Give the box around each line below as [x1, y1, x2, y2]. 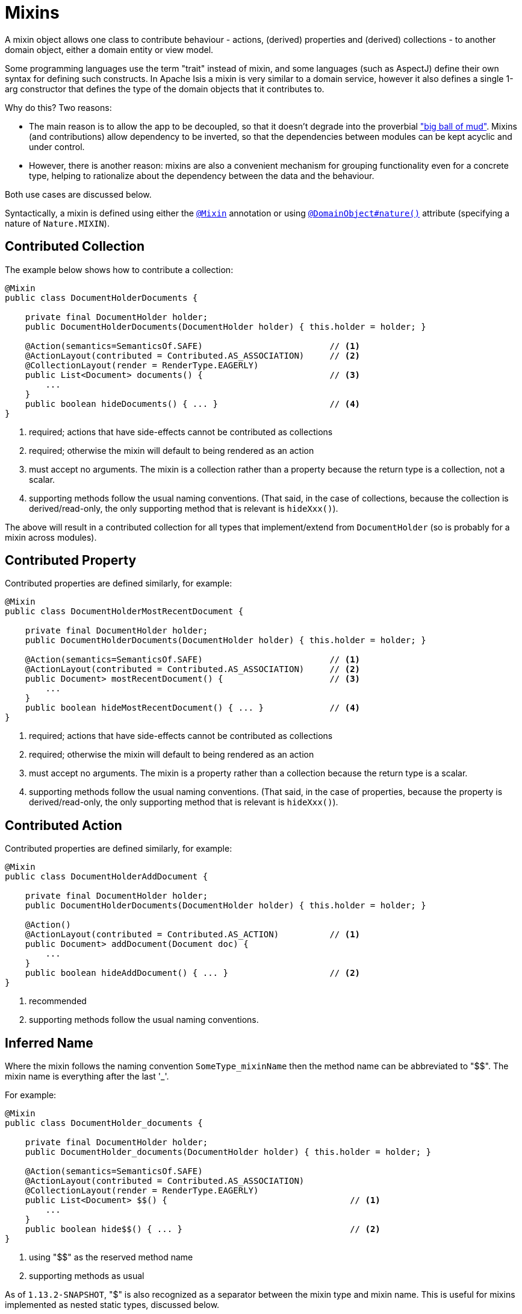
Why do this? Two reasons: [5, 102, 112, 113]
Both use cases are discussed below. [5, 189, 152, 200]
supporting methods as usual [29, 1271, 144, 1281]
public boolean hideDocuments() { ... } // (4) [25, 398, 361, 409]
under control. [29, 141, 85, 152]
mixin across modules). [5, 532, 97, 542]
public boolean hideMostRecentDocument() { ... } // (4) [25, 703, 361, 713]
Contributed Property [5, 553, 137, 568]
